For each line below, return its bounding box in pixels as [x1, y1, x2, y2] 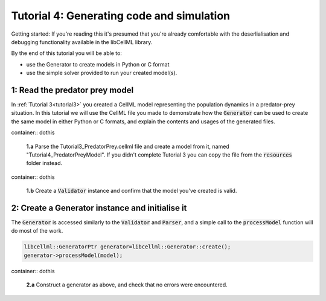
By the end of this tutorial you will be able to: [11, 50, 122, 57]
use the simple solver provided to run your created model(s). [26, 70, 177, 77]
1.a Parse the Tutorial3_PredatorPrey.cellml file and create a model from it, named [26, 143, 229, 150]
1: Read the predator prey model [11, 85, 134, 95]
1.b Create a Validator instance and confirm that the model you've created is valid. [26, 187, 237, 195]
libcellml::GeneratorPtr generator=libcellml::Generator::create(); [24, 244, 231, 250]
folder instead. [26, 160, 63, 167]
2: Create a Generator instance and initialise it [11, 202, 187, 213]
